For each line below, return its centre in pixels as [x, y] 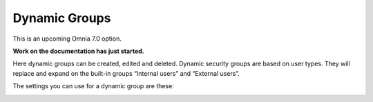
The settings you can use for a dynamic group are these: [93, 86]
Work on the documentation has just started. [78, 51]
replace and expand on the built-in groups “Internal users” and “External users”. [126, 73]
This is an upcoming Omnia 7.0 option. [67, 39]
